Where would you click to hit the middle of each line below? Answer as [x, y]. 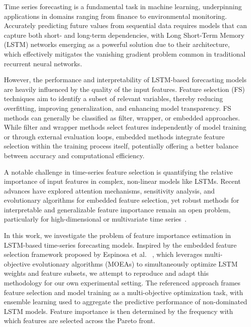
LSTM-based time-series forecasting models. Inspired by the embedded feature [120, 245]
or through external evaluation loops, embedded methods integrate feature [114, 136]
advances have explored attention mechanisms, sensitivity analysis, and [109, 190]
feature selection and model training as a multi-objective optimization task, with [124, 292]
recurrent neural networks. [43, 63]
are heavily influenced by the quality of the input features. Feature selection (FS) [125, 89]
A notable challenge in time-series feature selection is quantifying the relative [118, 171]
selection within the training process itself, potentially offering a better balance [121, 146]
